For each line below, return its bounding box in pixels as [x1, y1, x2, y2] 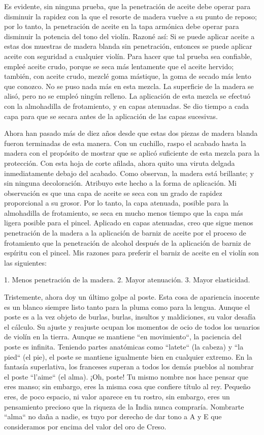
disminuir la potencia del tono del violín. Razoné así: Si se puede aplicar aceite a [4, 31, 255, 41]
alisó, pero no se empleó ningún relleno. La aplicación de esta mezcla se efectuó [4, 91, 251, 101]
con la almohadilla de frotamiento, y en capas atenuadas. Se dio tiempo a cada [4, 100, 249, 111]
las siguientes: [4, 257, 47, 268]
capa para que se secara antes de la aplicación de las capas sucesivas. [4, 110, 218, 121]
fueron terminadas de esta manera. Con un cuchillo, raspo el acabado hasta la [4, 137, 246, 148]
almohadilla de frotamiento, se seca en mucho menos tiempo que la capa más [4, 207, 243, 218]
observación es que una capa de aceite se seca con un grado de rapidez [4, 187, 222, 198]
